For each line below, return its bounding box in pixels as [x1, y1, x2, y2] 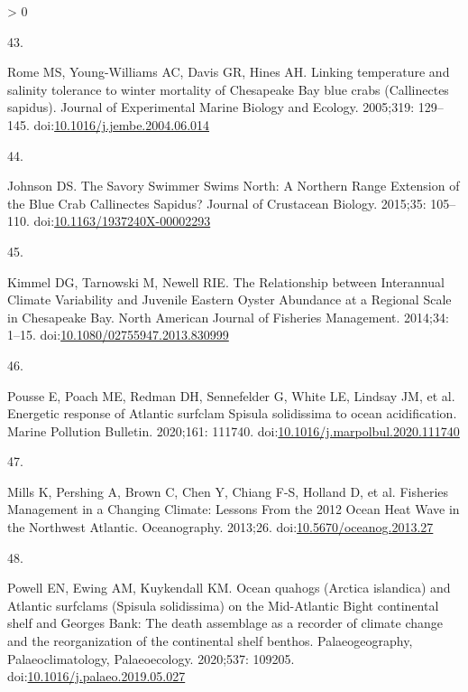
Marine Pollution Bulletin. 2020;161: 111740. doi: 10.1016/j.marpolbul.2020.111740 [7, 421, 460, 440]
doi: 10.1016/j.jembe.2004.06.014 [33, 115, 210, 134]
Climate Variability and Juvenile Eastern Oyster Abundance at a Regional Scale [7, 290, 452, 309]
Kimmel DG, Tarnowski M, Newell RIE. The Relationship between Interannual [7, 272, 445, 291]
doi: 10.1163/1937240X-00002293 [33, 211, 211, 230]
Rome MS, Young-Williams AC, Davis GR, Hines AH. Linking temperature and [7, 62, 450, 81]
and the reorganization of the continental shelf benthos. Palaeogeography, [7, 631, 413, 650]
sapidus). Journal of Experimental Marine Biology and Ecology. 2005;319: [7, 98, 415, 117]
